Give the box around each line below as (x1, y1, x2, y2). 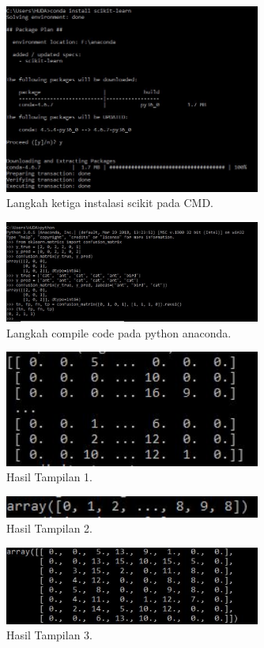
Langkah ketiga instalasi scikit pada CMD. (6, 194, 213, 211)
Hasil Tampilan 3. (6, 627, 92, 643)
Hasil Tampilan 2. (6, 520, 92, 537)
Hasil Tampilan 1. (6, 469, 92, 485)
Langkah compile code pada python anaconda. (6, 324, 232, 341)
